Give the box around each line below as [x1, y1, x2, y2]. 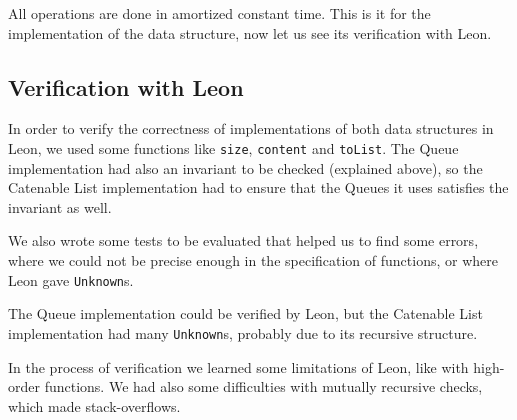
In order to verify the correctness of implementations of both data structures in [8, 118, 494, 139]
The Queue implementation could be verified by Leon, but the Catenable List [8, 303, 483, 324]
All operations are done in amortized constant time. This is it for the [8, 3, 431, 23]
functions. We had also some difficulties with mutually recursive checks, [44, 376, 483, 397]
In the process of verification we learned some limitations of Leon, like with [8, 356, 469, 377]
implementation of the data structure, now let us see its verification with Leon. [8, 22, 492, 43]
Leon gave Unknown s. [8, 269, 134, 290]
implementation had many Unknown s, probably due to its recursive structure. [8, 322, 478, 343]
